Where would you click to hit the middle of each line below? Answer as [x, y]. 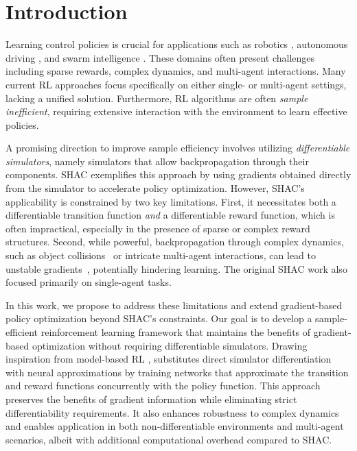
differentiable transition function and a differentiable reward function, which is [170, 215]
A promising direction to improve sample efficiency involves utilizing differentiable [178, 148]
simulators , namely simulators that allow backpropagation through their [157, 161]
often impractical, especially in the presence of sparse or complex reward [158, 228]
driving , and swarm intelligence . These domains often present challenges [160, 57]
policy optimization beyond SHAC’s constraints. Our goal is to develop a [159, 318]
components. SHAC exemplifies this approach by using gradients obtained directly [178, 174]
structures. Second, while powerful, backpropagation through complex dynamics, [175, 242]
